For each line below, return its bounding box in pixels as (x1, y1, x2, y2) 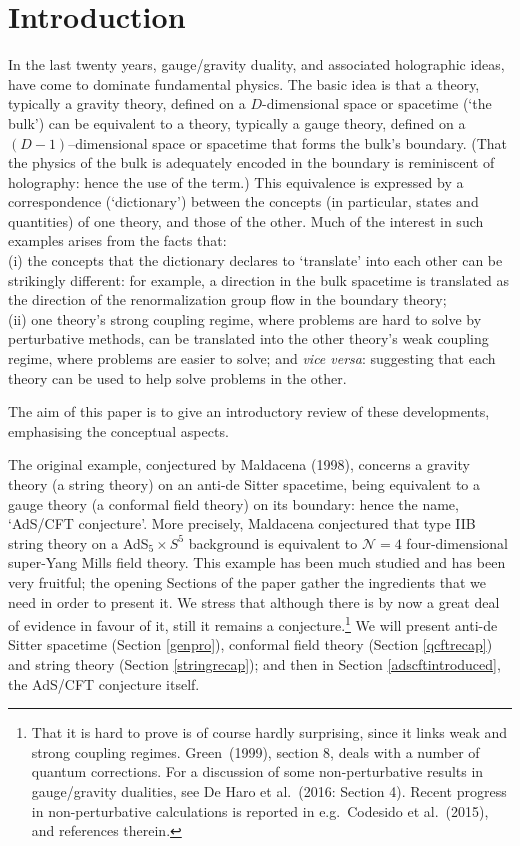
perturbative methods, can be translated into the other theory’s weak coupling (8, 328, 489, 349)
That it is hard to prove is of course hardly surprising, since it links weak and (31, 722, 508, 743)
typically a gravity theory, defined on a (8, 93, 246, 114)
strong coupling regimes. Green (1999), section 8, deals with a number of (31, 741, 480, 762)
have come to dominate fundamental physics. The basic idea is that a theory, (8, 73, 480, 94)
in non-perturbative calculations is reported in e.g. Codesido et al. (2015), (31, 800, 489, 821)
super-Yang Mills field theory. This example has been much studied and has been (8, 552, 506, 573)
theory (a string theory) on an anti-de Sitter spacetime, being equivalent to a (8, 474, 481, 494)
